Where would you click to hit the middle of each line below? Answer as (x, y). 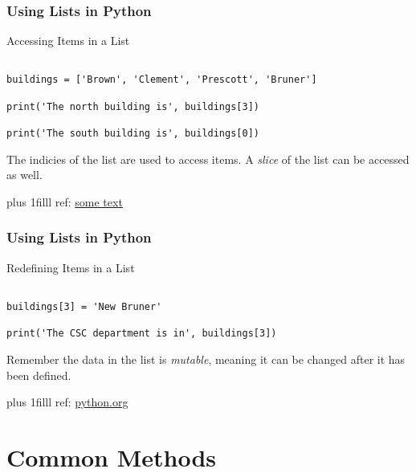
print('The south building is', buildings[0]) (133, 134)
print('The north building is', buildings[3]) (133, 106)
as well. (24, 175)
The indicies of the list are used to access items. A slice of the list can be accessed (208, 159)
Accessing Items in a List (68, 41)
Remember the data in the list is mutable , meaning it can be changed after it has (206, 359)
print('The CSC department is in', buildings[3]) (142, 334)
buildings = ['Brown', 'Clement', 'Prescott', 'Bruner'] (162, 80)
